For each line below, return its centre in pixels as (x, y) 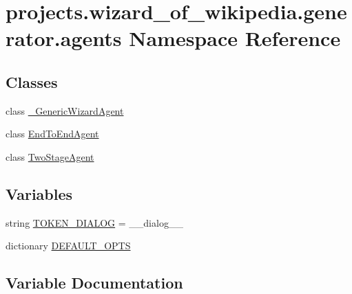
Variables (39, 193)
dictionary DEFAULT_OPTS (68, 246)
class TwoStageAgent (50, 156)
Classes (32, 81)
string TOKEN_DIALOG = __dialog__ (94, 222)
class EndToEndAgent (52, 134)
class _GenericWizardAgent (65, 110)
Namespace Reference (235, 38)
